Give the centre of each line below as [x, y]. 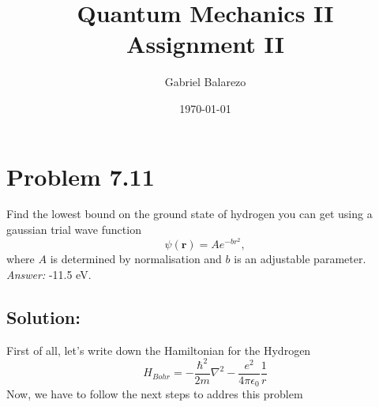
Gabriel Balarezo [205, 82]
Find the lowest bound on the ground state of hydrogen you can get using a [189, 214]
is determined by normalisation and [136, 259]
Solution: [43, 317]
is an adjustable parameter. [300, 259]
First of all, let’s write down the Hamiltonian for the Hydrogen [159, 350]
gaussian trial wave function [74, 230]
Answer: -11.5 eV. [49, 274]
